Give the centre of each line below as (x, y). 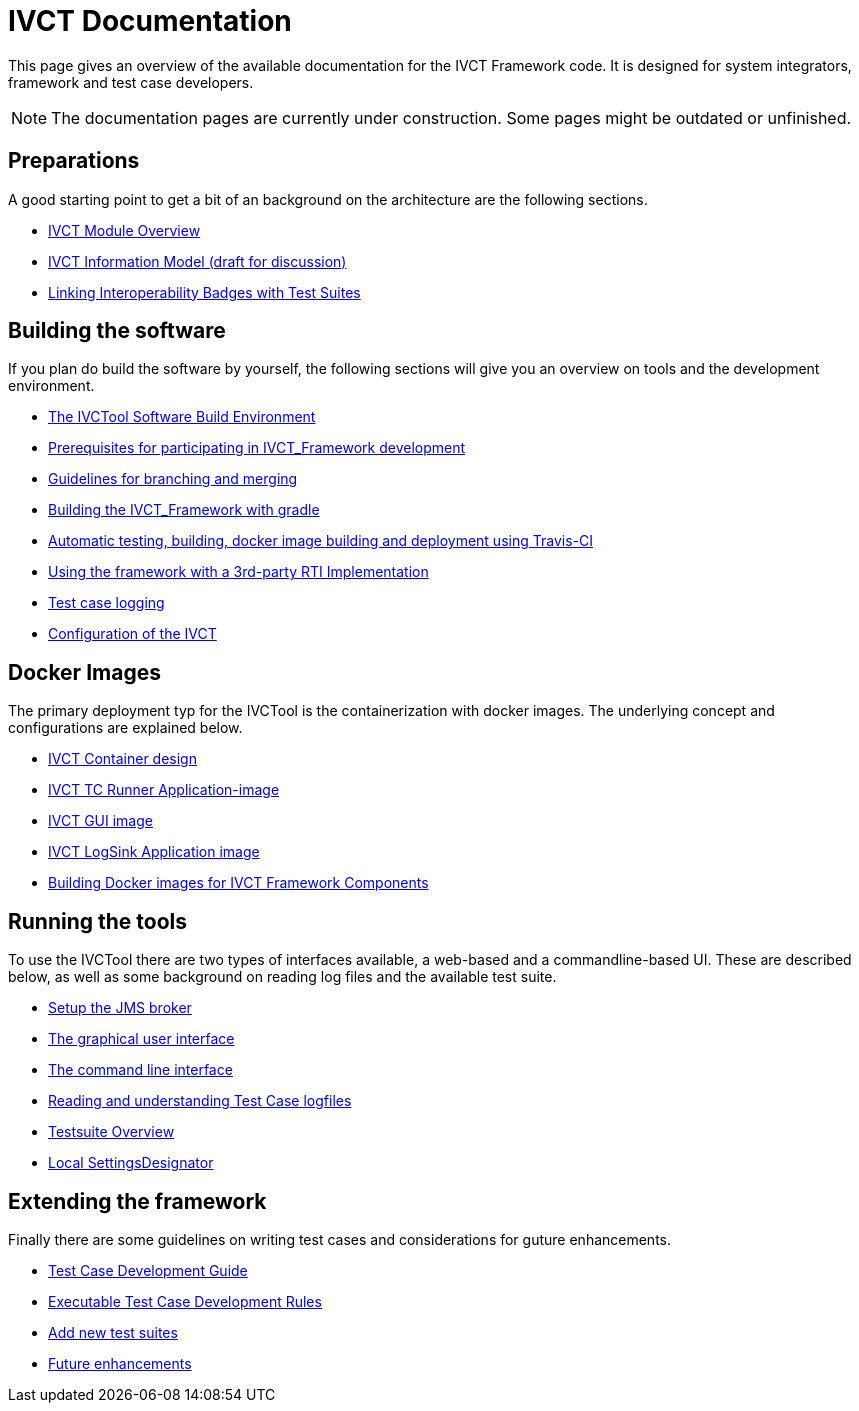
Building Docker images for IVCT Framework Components (238, 883)
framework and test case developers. (131, 82)
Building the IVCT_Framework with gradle (184, 510)
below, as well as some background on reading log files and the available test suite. (282, 977)
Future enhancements (120, 1363)
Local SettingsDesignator (131, 1163)
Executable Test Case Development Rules (185, 1301)
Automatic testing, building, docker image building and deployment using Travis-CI (320, 541)
